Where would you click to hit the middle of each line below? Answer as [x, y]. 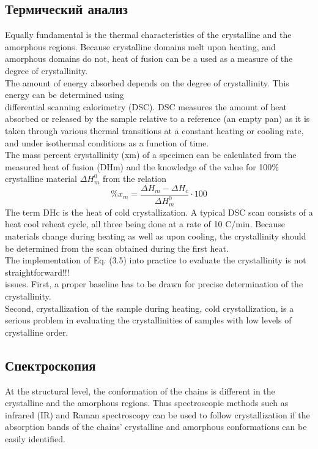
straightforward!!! [37, 272]
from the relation [135, 179]
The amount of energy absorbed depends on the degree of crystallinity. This [147, 82]
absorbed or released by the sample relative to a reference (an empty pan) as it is [157, 119]
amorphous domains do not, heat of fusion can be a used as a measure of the [149, 58]
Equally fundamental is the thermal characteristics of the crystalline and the [148, 35]
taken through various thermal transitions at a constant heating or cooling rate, [154, 130]
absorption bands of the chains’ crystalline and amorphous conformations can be [156, 427]
